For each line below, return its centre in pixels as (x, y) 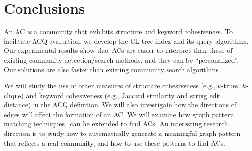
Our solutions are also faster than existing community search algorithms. (112, 69)
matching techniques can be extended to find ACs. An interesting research (116, 124)
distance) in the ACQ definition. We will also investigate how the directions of (120, 105)
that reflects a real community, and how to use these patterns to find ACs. (115, 143)
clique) (14, 95)
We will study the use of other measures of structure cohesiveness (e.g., (110, 86)
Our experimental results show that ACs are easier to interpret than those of (118, 50)
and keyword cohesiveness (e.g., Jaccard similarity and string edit (123, 95)
